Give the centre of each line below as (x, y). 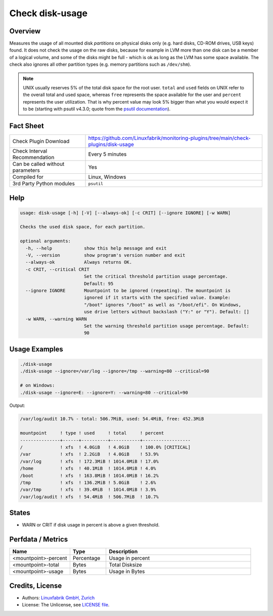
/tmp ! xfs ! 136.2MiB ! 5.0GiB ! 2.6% (88, 482)
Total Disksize (126, 565)
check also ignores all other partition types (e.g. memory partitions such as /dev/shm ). (100, 64)
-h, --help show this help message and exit (96, 248)
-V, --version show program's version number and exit (105, 255)
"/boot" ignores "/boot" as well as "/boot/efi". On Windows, (163, 305)
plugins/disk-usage (111, 145)
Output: (17, 406)
